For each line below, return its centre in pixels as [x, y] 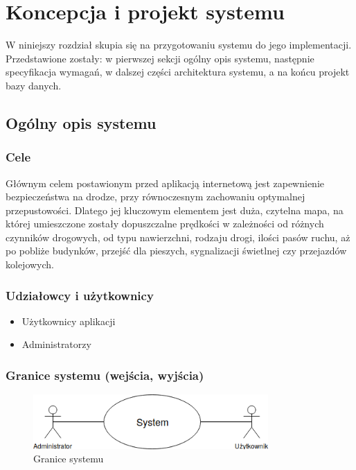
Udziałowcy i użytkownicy [80, 295]
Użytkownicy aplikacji [69, 321]
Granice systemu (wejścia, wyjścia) [105, 375]
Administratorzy [56, 344]
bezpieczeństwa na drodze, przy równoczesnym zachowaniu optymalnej [155, 197]
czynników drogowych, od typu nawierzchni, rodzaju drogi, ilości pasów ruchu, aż [178, 237]
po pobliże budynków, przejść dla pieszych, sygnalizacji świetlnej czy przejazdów [176, 251]
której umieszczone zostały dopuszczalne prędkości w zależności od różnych [165, 224]
